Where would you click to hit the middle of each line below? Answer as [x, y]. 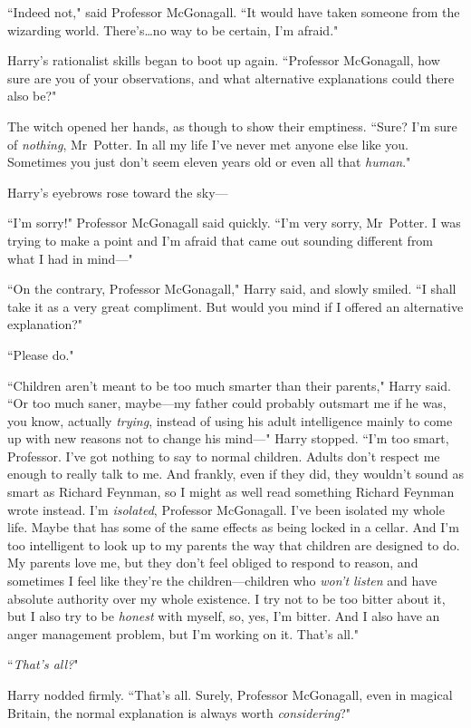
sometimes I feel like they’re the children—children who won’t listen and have [222, 581]
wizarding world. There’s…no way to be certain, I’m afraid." [173, 29]
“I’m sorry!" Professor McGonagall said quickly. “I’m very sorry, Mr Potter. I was [234, 223]
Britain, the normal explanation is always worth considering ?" [179, 712]
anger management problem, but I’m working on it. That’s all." [183, 633]
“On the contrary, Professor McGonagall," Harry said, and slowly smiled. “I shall [232, 289]
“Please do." [41, 354]
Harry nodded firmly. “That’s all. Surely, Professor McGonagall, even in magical [230, 694]
